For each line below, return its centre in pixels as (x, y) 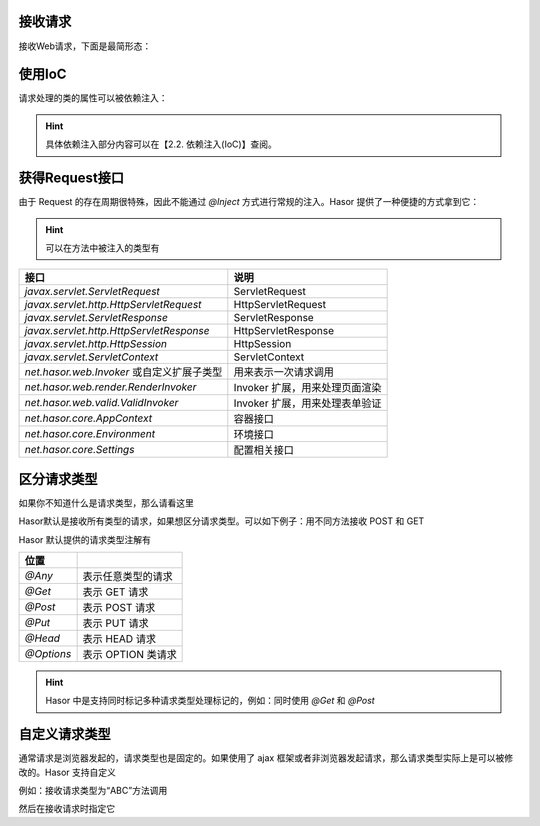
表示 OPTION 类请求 (129, 654)
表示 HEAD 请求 (119, 638)
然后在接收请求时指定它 (66, 809)
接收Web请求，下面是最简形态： (85, 46)
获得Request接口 (71, 178)
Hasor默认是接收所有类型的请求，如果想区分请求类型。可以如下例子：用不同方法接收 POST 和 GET (221, 521)
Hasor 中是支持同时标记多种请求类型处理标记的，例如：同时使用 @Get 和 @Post (210, 701)
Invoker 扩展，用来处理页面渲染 (307, 388)
